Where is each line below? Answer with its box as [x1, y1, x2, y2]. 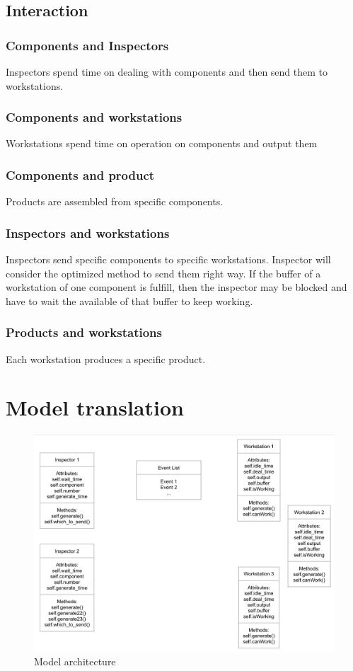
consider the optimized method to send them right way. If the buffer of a [6, 265, 321, 280]
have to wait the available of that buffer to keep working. [6, 293, 253, 308]
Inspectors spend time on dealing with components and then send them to [6, 64, 328, 79]
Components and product [6, 166, 155, 183]
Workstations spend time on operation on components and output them [6, 136, 318, 151]
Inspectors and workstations [6, 224, 170, 241]
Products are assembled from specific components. [6, 194, 224, 209]
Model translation [6, 393, 184, 422]
